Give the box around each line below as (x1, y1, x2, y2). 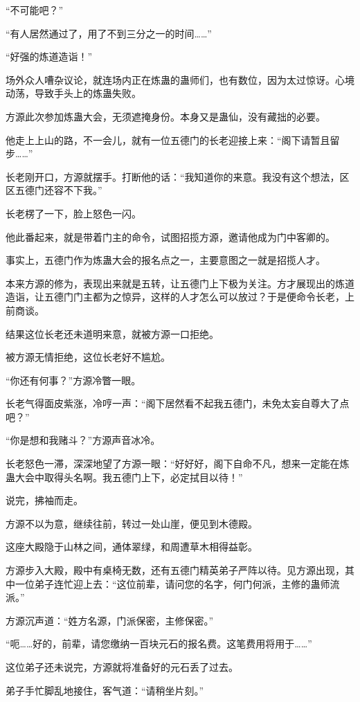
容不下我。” (53, 183, 102, 197)
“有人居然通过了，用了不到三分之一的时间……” (6, 26, 212, 40)
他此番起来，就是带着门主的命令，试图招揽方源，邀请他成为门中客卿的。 (6, 229, 335, 244)
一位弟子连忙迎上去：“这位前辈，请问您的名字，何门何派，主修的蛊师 (15, 576, 330, 591)
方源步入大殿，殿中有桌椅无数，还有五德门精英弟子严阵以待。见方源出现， (6, 563, 345, 577)
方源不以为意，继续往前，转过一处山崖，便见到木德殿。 (6, 516, 258, 530)
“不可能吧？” (6, 3, 64, 17)
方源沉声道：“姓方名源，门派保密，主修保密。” (6, 613, 214, 627)
